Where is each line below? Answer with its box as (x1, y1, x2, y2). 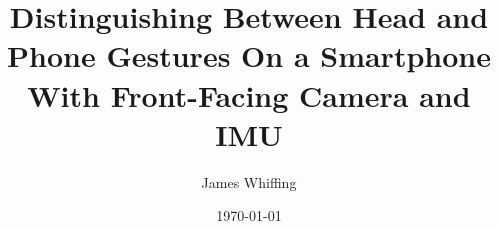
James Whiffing (201, 171, 297, 192)
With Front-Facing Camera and (27, 74, 471, 115)
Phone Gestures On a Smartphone (7, 35, 491, 76)
